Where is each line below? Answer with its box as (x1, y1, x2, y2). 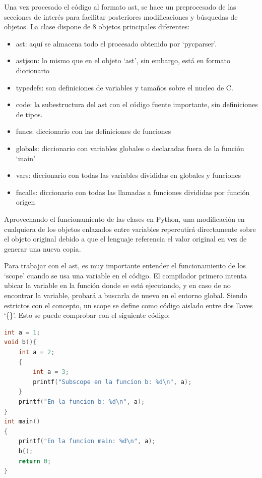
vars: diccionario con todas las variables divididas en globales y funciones (16, 170, 241, 180)
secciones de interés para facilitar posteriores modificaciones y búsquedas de (4, 11, 238, 22)
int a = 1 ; (4, 328, 40, 336)
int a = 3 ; (33, 368, 69, 376)
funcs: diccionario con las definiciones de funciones (16, 126, 171, 136)
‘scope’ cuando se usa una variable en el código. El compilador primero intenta (4, 270, 247, 280)
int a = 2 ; (18, 349, 55, 356)
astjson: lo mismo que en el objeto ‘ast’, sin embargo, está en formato (16, 55, 230, 66)
